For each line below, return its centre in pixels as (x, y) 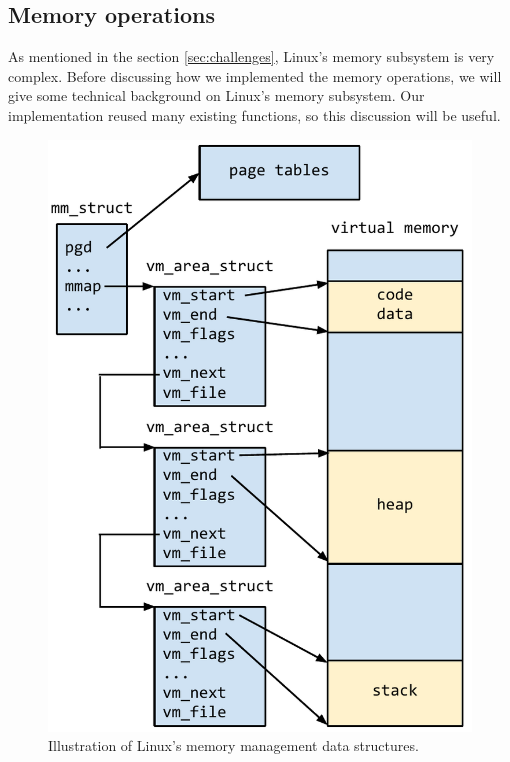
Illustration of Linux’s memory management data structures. (233, 745)
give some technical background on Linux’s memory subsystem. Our (216, 95)
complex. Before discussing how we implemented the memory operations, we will (255, 75)
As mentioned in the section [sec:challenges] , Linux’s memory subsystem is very (251, 56)
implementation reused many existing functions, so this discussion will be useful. (254, 114)
